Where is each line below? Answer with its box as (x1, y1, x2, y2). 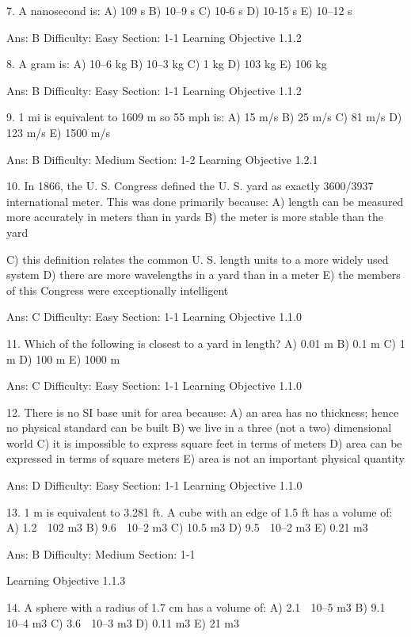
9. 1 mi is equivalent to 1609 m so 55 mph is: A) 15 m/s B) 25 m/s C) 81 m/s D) (6, 109, 402, 125)
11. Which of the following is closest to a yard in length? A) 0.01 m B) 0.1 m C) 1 (6, 334, 405, 351)
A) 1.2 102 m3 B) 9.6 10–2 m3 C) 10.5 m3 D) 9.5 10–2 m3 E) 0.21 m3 (6, 519, 368, 536)
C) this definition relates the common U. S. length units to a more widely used (6, 250, 389, 267)
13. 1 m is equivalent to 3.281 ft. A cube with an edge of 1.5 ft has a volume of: (6, 503, 393, 520)
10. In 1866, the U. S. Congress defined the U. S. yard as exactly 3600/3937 (6, 177, 374, 194)
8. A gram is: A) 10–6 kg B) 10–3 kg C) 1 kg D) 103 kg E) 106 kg (6, 55, 327, 72)
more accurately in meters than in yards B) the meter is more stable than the (6, 208, 383, 225)
